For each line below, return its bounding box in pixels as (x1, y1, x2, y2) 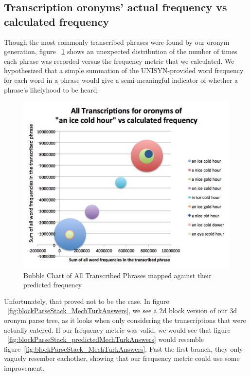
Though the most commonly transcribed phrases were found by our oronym (4, 37, 230, 47)
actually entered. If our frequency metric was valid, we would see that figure (4, 324, 231, 335)
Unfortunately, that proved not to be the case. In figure (4, 296, 169, 306)
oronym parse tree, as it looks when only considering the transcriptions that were (4, 315, 246, 325)
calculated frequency (4, 14, 109, 29)
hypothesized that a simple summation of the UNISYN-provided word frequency (4, 65, 244, 75)
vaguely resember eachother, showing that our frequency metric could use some (4, 353, 240, 363)
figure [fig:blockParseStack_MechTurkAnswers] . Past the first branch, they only (4, 343, 243, 354)
